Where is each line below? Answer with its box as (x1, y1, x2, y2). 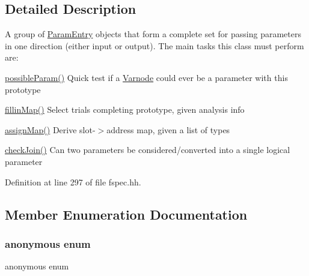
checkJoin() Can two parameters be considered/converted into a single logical (5, 143, 290, 156)
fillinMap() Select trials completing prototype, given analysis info (5, 103, 245, 116)
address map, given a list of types (106, 123, 230, 136)
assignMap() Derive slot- (5, 123, 96, 136)
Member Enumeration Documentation (5, 205, 248, 223)
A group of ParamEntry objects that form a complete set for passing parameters (5, 28, 301, 40)
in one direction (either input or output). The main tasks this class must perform (5, 39, 304, 52)
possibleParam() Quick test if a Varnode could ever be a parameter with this (5, 71, 288, 83)
